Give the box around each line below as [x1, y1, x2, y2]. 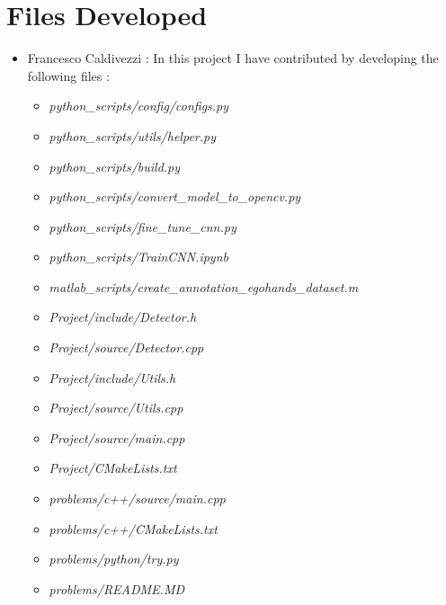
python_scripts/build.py [49, 156, 181, 175]
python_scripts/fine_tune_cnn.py [49, 217, 236, 236]
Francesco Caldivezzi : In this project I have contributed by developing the [27, 49, 439, 67]
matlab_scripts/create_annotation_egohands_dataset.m [49, 277, 359, 296]
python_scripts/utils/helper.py [49, 126, 216, 145]
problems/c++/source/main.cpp [49, 489, 226, 508]
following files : [27, 66, 110, 85]
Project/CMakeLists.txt [49, 458, 177, 477]
